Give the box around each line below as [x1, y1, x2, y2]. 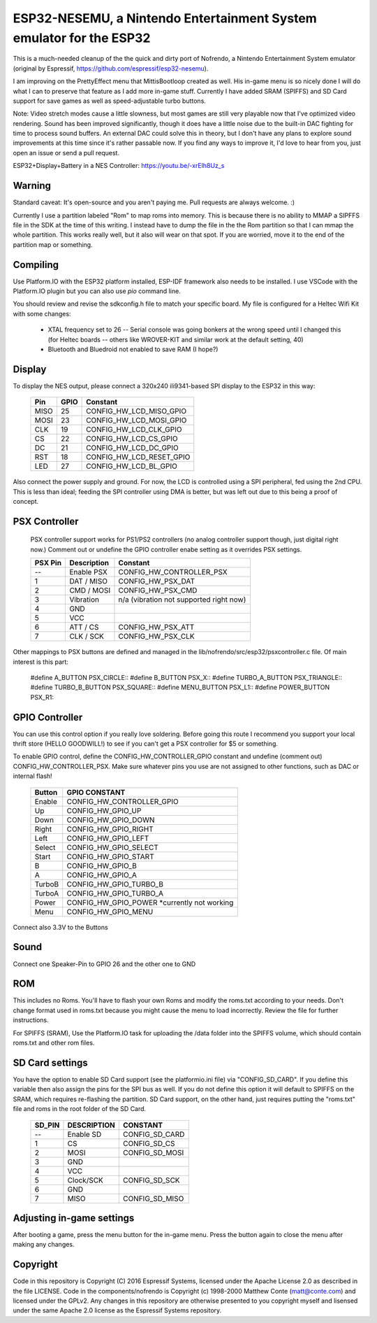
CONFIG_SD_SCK [122, 1175, 181, 1185]
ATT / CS [69, 623, 99, 632]
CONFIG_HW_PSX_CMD [118, 586, 198, 595]
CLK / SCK [69, 632, 105, 642]
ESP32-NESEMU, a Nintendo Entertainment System [13, 10, 317, 26]
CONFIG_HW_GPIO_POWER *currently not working [66, 898, 234, 907]
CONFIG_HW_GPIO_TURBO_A [66, 889, 164, 898]
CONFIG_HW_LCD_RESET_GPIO [86, 452, 191, 462]
